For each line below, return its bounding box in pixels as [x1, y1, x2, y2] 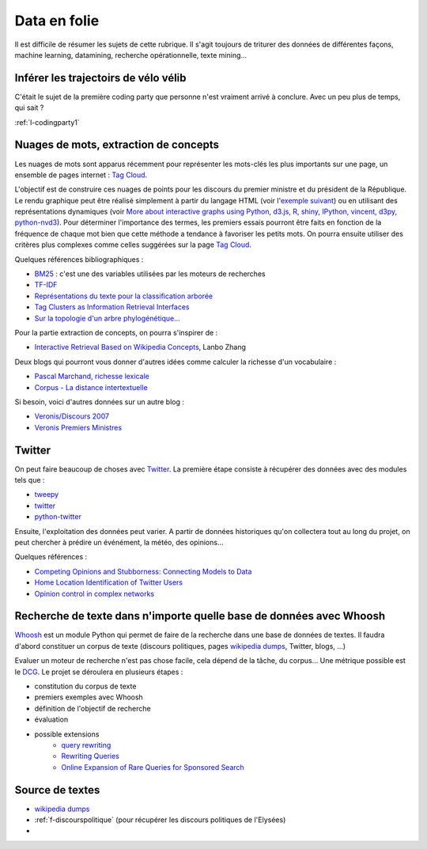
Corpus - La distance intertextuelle [34, 382, 148, 392]
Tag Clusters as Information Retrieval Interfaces [34, 302, 190, 312]
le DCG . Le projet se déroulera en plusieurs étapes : [14, 667, 183, 677]
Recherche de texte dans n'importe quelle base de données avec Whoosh [14, 609, 386, 623]
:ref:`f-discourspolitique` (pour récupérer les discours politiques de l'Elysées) [34, 815, 286, 824]
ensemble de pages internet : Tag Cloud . [14, 170, 148, 180]
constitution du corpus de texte [34, 681, 137, 692]
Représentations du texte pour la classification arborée [34, 291, 213, 301]
